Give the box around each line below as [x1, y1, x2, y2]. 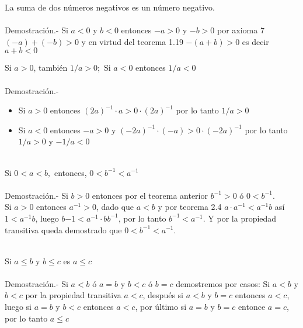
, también [33, 61, 68, 74]
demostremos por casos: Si [176, 277, 270, 289]
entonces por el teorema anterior [92, 189, 208, 201]
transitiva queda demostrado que [5, 223, 122, 236]
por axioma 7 [217, 24, 264, 36]
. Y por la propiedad [203, 212, 277, 224]
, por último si [135, 301, 187, 313]
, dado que [96, 201, 134, 213]
